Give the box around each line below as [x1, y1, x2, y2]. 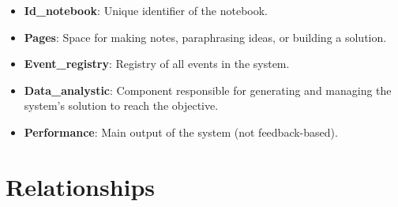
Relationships [6, 170, 156, 202]
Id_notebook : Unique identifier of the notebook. [24, 2, 268, 18]
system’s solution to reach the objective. [24, 97, 219, 114]
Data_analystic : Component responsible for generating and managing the [24, 81, 392, 98]
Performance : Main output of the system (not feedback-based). [24, 123, 338, 140]
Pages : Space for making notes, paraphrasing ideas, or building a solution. [24, 28, 387, 45]
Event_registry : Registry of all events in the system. [24, 55, 290, 72]
